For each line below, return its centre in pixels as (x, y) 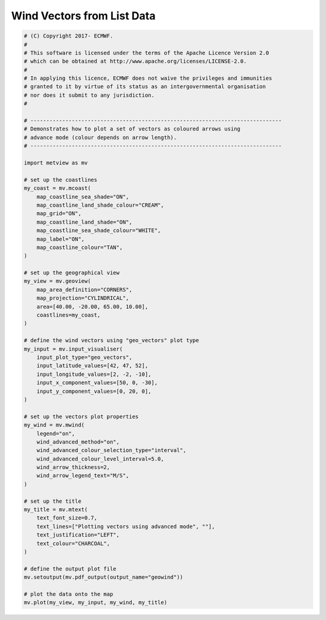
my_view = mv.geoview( (57, 281)
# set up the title (53, 501)
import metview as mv (56, 163)
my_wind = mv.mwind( (54, 425)
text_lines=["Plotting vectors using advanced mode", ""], (126, 526)
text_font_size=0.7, (67, 518)
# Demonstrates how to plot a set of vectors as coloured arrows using (132, 129)
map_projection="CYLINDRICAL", (83, 298)
